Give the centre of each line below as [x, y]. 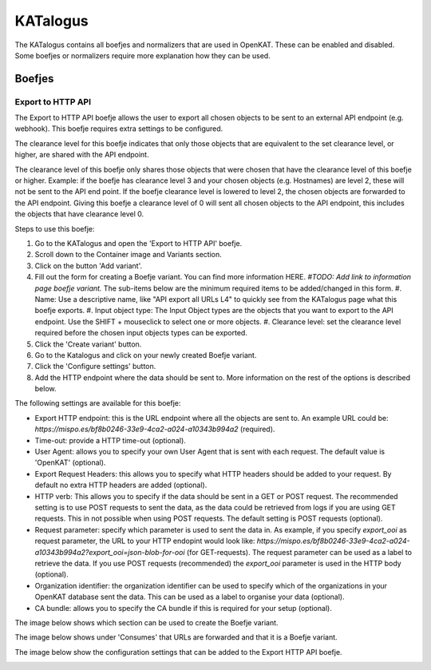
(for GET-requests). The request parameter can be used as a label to [299, 552]
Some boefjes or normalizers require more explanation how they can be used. [142, 55]
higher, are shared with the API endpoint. [82, 155]
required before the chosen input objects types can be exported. [141, 333]
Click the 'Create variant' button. [88, 344]
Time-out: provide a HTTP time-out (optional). [111, 440]
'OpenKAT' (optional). [70, 462]
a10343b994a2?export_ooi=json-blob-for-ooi [110, 552]
